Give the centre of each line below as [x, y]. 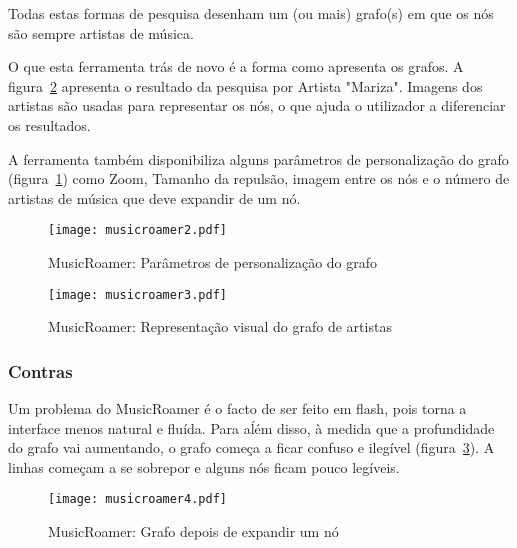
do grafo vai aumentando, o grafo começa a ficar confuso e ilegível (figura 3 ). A [251, 447]
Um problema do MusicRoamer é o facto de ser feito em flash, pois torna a [237, 408]
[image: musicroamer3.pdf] [137, 294]
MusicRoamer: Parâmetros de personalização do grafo [213, 262]
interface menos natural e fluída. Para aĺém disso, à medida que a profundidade [251, 427]
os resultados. [49, 124]
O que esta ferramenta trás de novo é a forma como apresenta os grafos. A [236, 66]
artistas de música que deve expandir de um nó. [154, 197]
